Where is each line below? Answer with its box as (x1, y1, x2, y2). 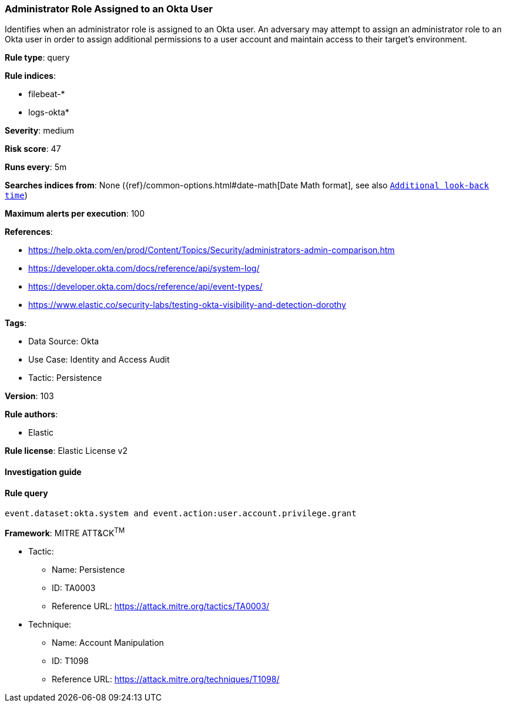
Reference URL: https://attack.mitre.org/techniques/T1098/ (52, 673, 280, 684)
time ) (5, 190, 28, 201)
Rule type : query (5, 52, 70, 63)
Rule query (5, 487, 48, 498)
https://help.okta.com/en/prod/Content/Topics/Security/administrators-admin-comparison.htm (28, 245, 395, 255)
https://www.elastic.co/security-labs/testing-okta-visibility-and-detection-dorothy (28, 300, 346, 310)
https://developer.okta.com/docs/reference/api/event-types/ (28, 281, 263, 292)
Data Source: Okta (28, 336, 99, 347)
